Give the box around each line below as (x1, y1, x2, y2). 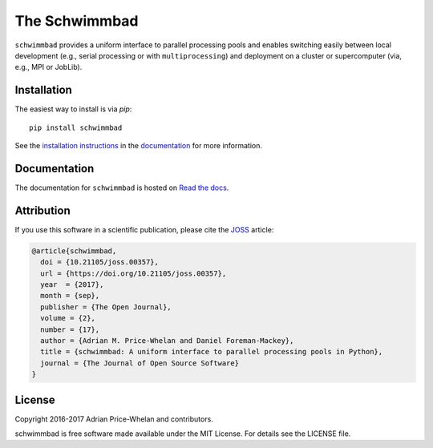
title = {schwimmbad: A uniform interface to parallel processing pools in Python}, (40, 347, 383, 357)
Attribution (14, 204, 71, 217)
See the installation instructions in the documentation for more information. (14, 141, 263, 151)
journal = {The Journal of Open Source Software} (40, 358, 240, 368)
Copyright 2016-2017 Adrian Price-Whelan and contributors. (14, 414, 214, 424)
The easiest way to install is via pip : (14, 104, 132, 114)
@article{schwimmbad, (31, 246, 117, 256)
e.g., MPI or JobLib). (14, 63, 83, 72)
